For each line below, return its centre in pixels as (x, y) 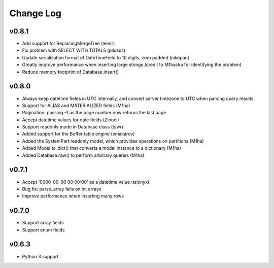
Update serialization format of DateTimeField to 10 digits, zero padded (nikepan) (106, 57)
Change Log (36, 13)
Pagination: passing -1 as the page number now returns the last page (94, 113)
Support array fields (43, 223)
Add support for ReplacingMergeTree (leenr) (68, 44)
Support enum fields (43, 230)
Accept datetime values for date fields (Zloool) (71, 120)
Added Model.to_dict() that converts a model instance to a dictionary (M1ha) (101, 148)
